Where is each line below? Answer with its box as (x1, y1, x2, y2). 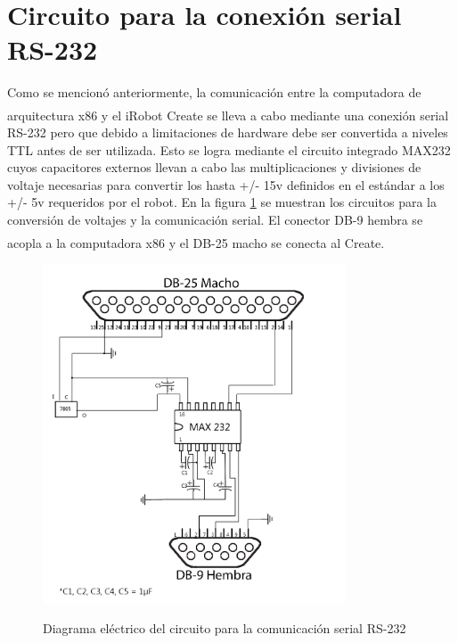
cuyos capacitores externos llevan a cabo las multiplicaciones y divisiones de (7, 158, 421, 177)
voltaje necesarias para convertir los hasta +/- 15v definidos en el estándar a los (7, 175, 445, 194)
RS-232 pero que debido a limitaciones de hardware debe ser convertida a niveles (7, 123, 448, 142)
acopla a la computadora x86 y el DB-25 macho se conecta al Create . (7, 233, 385, 251)
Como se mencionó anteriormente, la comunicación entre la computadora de (7, 83, 421, 102)
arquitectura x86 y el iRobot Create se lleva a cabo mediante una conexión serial (7, 105, 449, 124)
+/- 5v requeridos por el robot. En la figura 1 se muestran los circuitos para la (7, 193, 437, 211)
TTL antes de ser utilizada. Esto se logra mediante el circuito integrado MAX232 (7, 140, 451, 159)
